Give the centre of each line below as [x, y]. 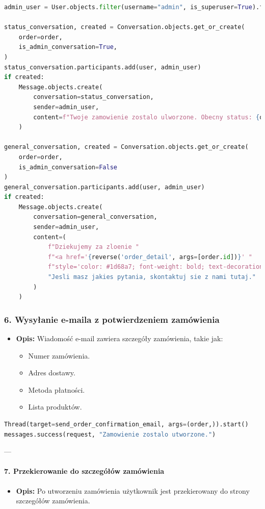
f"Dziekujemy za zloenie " [93, 247]
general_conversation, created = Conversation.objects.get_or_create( [126, 147]
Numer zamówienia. [59, 355]
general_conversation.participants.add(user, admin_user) [104, 187]
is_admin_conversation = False [68, 167]
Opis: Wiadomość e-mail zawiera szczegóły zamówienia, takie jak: [120, 338]
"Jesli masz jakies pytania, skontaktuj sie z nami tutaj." [152, 277]
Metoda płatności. [57, 389]
